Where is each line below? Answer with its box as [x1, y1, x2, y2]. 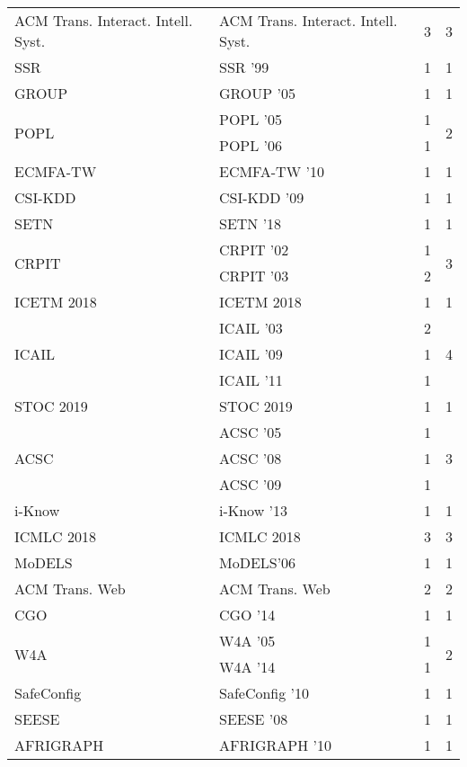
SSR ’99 [218, 57, 269, 77]
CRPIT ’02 [218, 239, 289, 260]
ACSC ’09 [218, 474, 282, 495]
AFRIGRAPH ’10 [218, 735, 331, 755]
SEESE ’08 [218, 709, 288, 729]
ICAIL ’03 [218, 317, 283, 338]
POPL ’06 [218, 135, 283, 156]
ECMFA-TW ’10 [218, 161, 324, 182]
